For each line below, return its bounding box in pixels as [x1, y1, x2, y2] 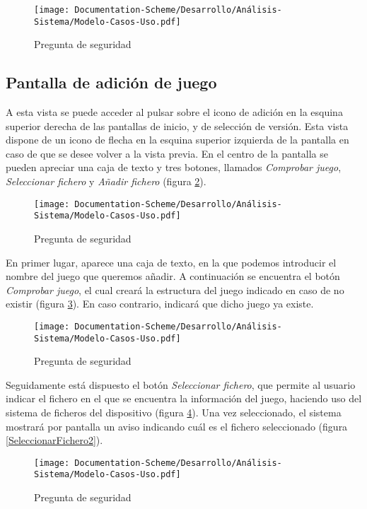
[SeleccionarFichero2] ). [6, 433, 103, 447]
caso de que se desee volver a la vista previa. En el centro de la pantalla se [6, 146, 329, 160]
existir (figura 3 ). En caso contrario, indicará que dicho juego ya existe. [6, 296, 314, 311]
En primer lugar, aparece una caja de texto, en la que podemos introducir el [6, 255, 337, 269]
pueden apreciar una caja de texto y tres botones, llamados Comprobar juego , [6, 160, 342, 175]
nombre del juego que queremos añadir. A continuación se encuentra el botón [6, 269, 340, 283]
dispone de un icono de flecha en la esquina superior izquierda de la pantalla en [6, 132, 349, 147]
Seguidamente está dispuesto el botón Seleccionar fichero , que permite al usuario [6, 377, 356, 392]
